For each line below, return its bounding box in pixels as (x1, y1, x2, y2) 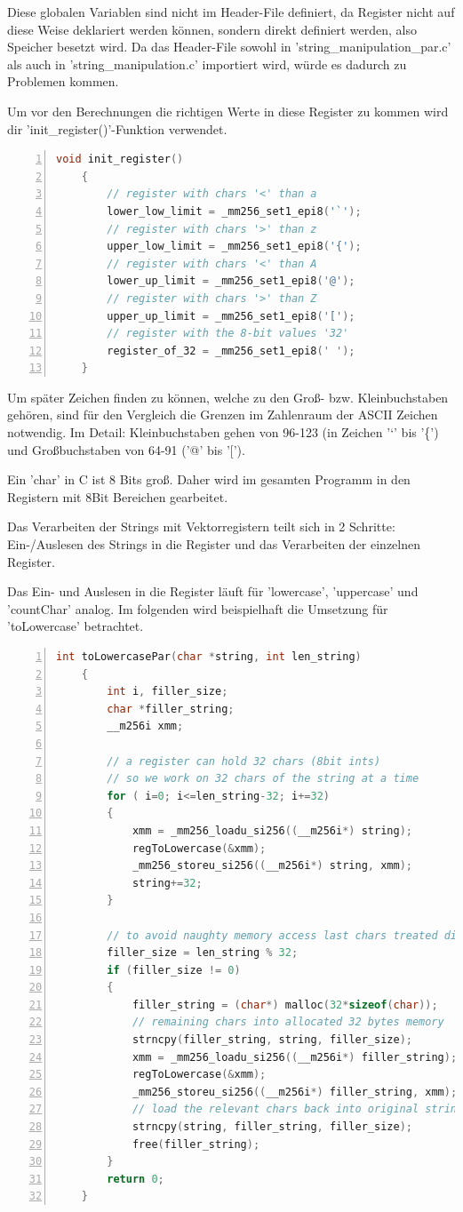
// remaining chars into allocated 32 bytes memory (132, 1016, 444, 1029)
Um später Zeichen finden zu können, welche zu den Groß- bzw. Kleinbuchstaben (7, 387, 449, 406)
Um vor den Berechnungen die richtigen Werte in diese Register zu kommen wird (7, 101, 449, 120)
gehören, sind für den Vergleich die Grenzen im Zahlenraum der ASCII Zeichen (7, 405, 438, 424)
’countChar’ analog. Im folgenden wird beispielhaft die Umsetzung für (7, 599, 388, 618)
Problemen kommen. (7, 72, 119, 91)
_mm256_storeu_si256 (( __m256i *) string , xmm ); (132, 859, 412, 873)
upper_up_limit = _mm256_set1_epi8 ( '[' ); (107, 309, 355, 323)
